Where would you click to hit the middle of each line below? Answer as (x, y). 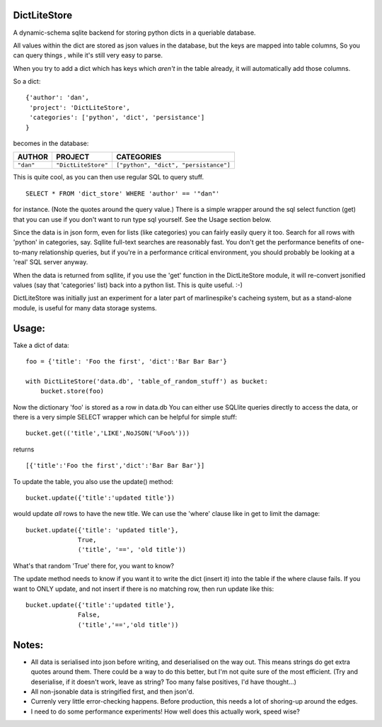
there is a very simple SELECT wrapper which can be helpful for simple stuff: (125, 417)
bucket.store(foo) (72, 391)
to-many (25, 252)
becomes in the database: (51, 143)
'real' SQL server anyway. (51, 262)
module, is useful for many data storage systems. (85, 308)
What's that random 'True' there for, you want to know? (94, 565)
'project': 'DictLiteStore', (80, 107)
